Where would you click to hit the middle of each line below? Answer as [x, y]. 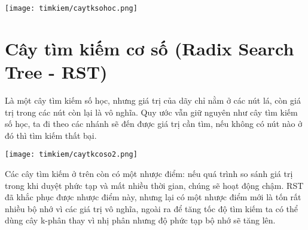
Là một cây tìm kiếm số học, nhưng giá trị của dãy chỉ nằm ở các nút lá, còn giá [153, 100]
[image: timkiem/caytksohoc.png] [71, 8]
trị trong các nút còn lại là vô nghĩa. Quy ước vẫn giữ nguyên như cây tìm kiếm [151, 112]
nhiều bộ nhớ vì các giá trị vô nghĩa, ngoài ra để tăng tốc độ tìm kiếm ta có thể [152, 208]
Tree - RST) [56, 72]
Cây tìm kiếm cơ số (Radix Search [150, 48]
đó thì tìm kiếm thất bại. [51, 135]
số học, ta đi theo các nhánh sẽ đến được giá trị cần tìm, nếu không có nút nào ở [154, 124]
